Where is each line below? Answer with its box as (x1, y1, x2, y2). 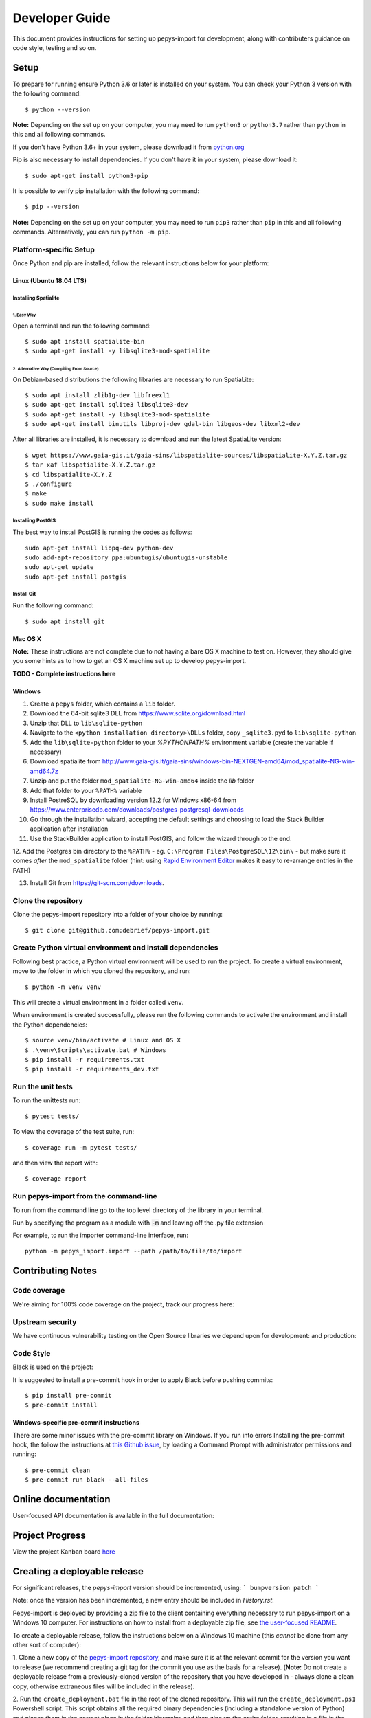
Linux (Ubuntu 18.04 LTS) (12, 277, 87, 285)
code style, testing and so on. (12, 43, 97, 52)
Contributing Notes (12, 1264, 98, 1276)
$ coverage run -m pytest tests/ (25, 1144, 137, 1151)
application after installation (30, 825, 109, 833)
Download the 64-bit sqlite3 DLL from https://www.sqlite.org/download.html (30, 709, 246, 717)
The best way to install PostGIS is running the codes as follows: (12, 528, 192, 536)
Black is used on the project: (12, 1363, 93, 1371)
